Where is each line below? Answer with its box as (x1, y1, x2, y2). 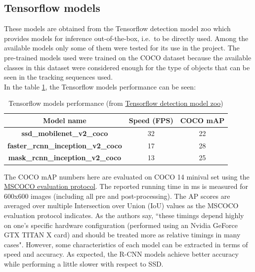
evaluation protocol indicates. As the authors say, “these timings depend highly (4, 210, 244, 220)
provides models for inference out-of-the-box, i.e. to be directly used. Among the (4, 33, 249, 43)
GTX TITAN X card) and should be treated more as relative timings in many (4, 229, 241, 240)
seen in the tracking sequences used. (4, 72, 113, 82)
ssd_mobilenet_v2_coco (21, 128, 108, 138)
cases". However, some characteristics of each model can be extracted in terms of (4, 239, 248, 249)
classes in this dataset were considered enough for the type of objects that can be (4, 62, 250, 72)
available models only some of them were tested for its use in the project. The (4, 43, 240, 53)
